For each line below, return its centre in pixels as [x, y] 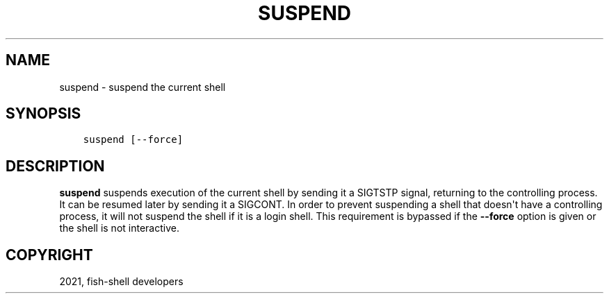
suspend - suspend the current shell [143, 87]
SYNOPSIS [43, 114]
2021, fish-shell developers [121, 282]
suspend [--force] [133, 140]
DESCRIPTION [55, 166]
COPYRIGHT [49, 255]
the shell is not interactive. [119, 228]
